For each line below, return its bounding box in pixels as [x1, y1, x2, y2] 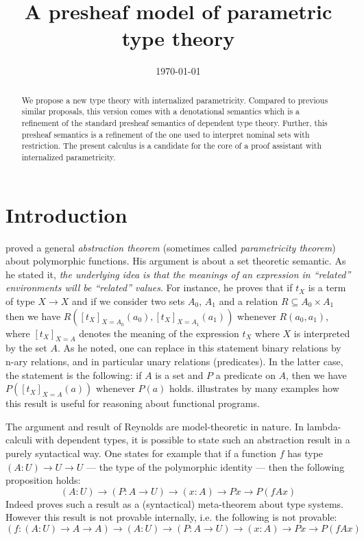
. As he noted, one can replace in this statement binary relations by [57, 341, 341, 355]
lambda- [306, 419, 341, 433]
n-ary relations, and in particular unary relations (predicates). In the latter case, [5, 354, 343, 368]
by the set [5, 341, 47, 355]
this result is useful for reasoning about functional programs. [5, 396, 260, 410]
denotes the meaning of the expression [79, 326, 239, 340]
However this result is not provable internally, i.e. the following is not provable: [5, 510, 337, 524]
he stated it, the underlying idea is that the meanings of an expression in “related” [5, 267, 351, 281]
